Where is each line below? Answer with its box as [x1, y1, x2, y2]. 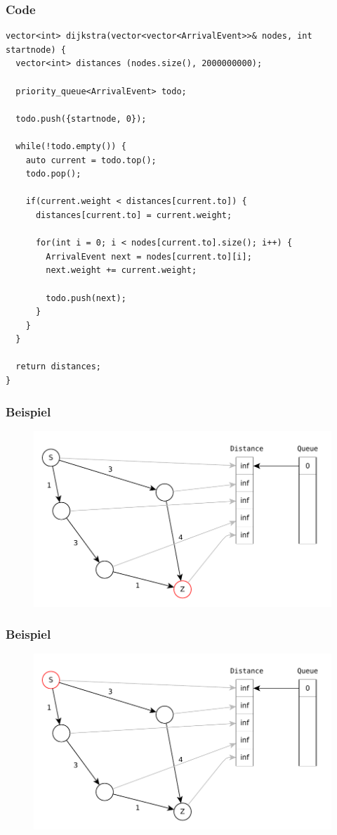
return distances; [15, 362, 102, 372]
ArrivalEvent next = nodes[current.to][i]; [46, 251, 252, 262]
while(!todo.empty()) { [15, 141, 126, 151]
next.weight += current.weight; [46, 265, 197, 276]
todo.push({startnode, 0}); [15, 113, 147, 124]
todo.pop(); [25, 169, 81, 179]
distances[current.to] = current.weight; [35, 210, 232, 220]
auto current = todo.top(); [25, 155, 157, 165]
